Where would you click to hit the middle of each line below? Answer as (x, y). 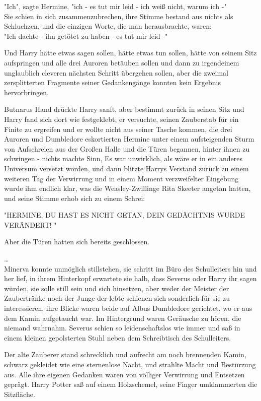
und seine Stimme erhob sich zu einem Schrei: (75, 198)
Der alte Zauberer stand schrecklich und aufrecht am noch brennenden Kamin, (125, 354)
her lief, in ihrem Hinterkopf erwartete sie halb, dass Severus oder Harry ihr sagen (130, 278)
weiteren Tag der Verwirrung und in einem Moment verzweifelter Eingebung (121, 178)
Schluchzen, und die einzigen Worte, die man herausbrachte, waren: (108, 26)
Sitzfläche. (20, 394)
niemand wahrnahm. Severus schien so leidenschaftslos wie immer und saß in (122, 328)
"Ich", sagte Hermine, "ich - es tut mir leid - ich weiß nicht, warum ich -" (115, 6)
